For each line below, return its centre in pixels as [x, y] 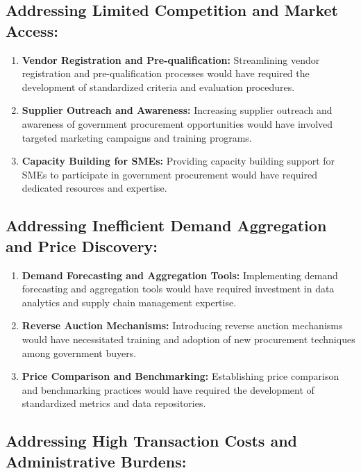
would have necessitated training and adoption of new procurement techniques [188, 339]
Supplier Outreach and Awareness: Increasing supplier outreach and [177, 110]
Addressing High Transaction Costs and [151, 441]
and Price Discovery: [82, 246]
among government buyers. [79, 352]
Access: [32, 30]
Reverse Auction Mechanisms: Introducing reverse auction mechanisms [182, 325]
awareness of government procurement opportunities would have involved [177, 123]
